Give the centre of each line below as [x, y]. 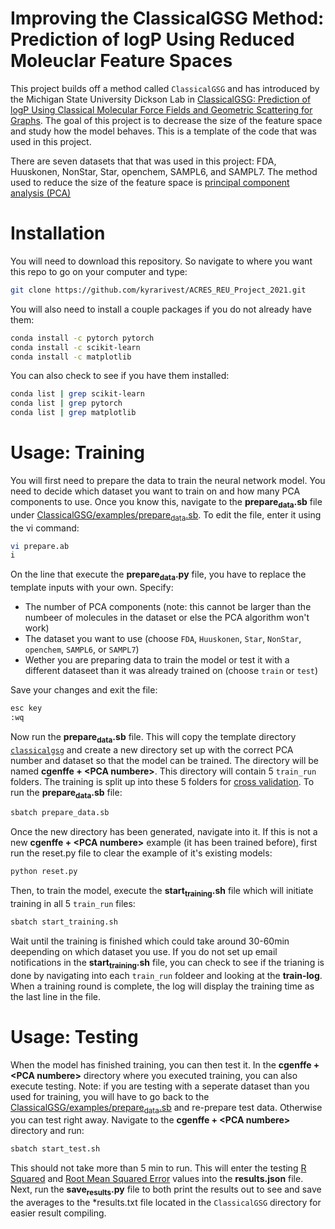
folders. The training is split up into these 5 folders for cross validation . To [162, 781]
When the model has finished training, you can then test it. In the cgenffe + [165, 1064]
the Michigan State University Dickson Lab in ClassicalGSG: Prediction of [161, 99]
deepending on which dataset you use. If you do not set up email [144, 951]
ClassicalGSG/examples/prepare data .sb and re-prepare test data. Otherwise [166, 1108]
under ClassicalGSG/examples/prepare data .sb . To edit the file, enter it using [166, 515]
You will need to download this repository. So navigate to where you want [161, 261]
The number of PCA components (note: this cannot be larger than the [168, 607]
